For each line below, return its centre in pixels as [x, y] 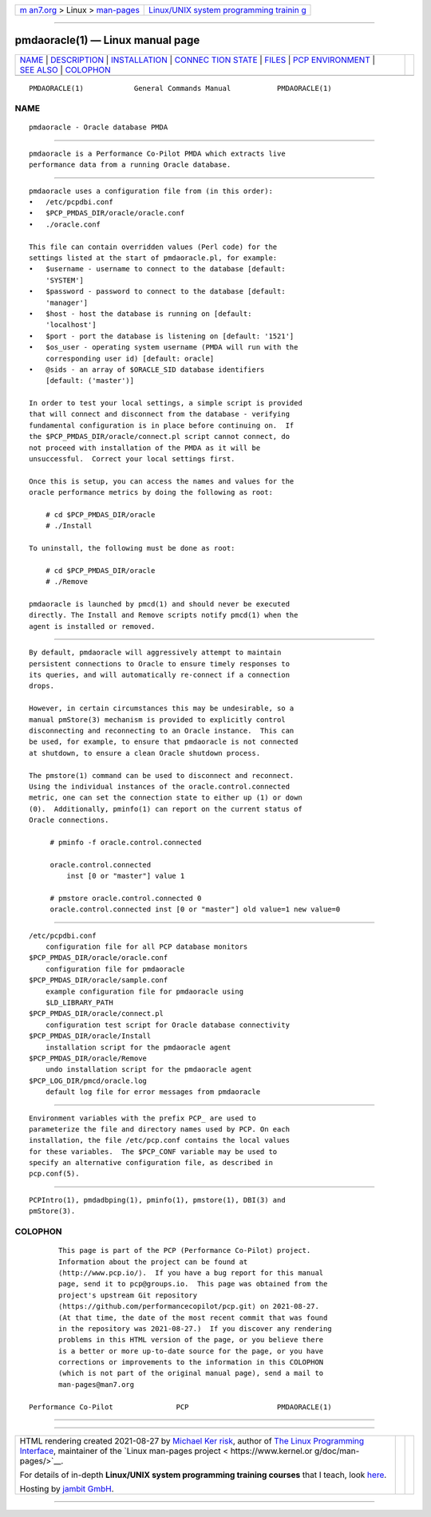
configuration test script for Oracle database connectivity [168, 1025]
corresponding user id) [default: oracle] [130, 358]
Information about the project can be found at [153, 1262]
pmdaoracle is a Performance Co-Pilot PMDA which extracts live [158, 153]
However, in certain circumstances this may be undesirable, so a [162, 709]
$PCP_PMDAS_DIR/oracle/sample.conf [99, 980]
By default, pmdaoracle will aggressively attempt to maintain [155, 653]
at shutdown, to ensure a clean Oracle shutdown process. [145, 753]
